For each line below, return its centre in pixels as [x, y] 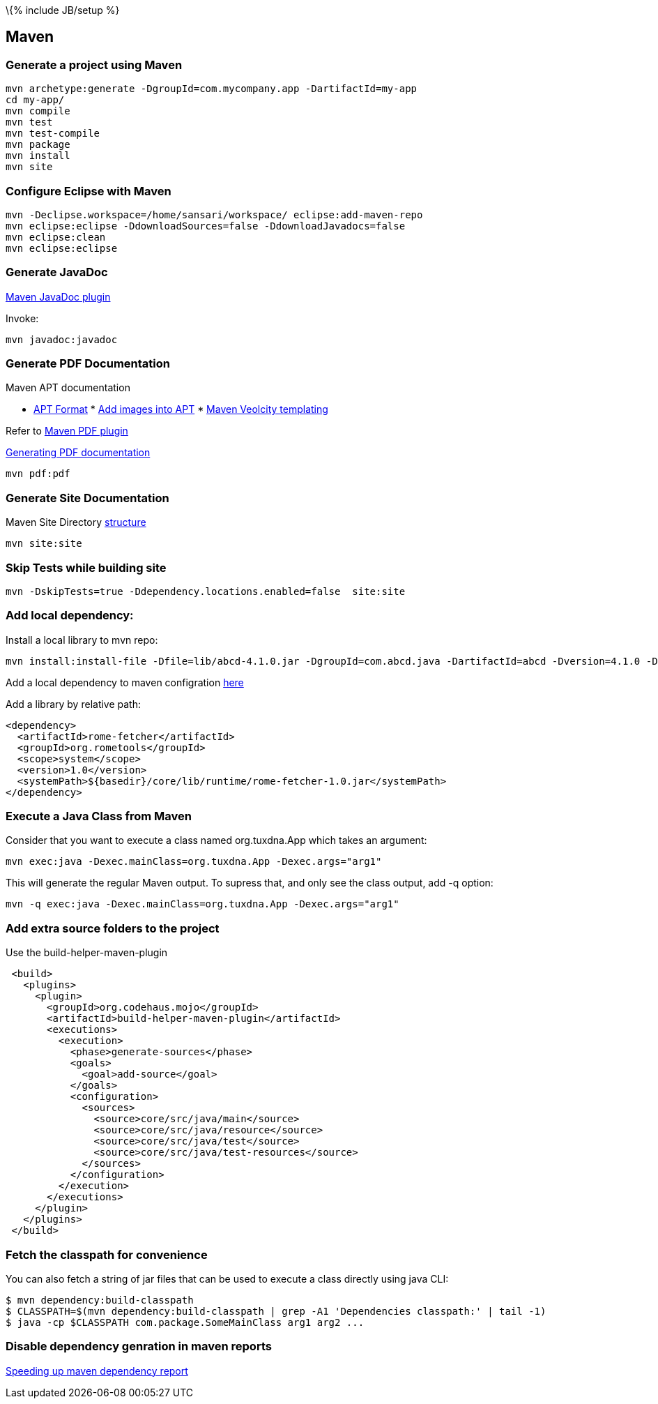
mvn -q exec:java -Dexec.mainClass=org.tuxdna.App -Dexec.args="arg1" [202, 904]
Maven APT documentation [68, 388]
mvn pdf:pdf [38, 474]
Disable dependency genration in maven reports [139, 1346]
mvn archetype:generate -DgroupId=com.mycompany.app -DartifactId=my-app [212, 89]
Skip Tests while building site [86, 567]
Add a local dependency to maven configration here [125, 682]
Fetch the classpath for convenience [107, 1254]
